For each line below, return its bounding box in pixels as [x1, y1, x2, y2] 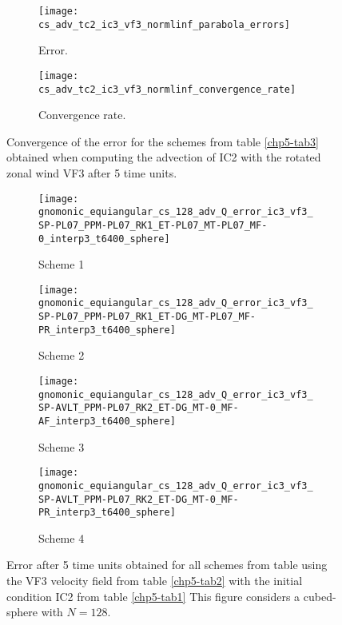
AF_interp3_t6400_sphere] [38, 416, 176, 427]
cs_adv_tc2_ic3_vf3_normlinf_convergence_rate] [38, 83, 296, 95]
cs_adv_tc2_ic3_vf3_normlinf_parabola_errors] [38, 18, 290, 30]
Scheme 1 [38, 256, 85, 273]
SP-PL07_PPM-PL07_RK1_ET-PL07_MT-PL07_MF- [38, 219, 268, 231]
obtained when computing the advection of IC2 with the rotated [6, 149, 321, 165]
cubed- [303, 587, 336, 604]
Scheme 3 [38, 438, 85, 455]
